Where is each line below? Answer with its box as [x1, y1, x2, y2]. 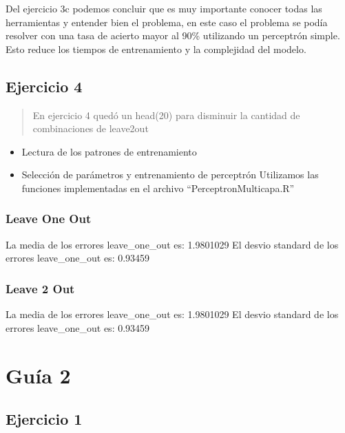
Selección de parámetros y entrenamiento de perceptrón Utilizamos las [21, 167, 319, 182]
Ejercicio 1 [6, 408, 83, 430]
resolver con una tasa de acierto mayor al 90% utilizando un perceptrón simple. [6, 28, 340, 43]
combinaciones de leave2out [32, 121, 149, 136]
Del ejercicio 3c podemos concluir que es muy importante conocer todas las [6, 1, 322, 15]
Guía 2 [6, 361, 71, 389]
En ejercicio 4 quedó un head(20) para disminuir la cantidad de [32, 107, 300, 122]
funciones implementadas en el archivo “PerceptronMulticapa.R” [21, 180, 295, 195]
